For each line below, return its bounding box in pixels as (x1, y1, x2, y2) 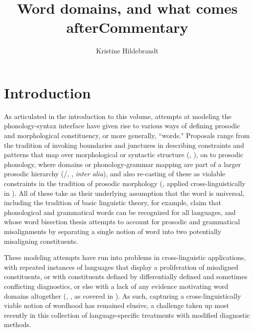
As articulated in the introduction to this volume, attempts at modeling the (4, 111, 231, 121)
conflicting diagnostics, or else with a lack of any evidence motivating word (4, 281, 229, 291)
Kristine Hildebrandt (96, 46, 159, 56)
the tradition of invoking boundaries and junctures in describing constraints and (4, 140, 244, 150)
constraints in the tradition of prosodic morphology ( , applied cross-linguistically (4, 178, 246, 188)
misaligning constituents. (4, 236, 78, 246)
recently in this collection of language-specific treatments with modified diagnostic (4, 309, 250, 320)
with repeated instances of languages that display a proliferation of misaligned (4, 261, 238, 272)
